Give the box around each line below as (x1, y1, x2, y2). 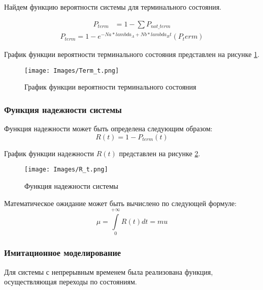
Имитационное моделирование (4, 246, 121, 259)
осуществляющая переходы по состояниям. (4, 276, 137, 287)
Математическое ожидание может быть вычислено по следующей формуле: (4, 197, 237, 208)
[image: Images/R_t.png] (24, 166, 108, 173)
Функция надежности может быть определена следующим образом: (4, 123, 213, 134)
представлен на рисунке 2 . (119, 148, 201, 158)
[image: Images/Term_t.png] (24, 67, 119, 74)
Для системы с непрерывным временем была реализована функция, (4, 266, 213, 277)
